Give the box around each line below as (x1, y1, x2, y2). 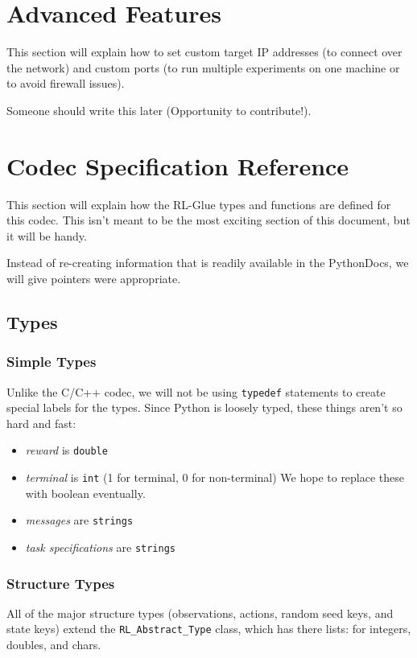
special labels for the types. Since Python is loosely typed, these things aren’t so (6, 399, 403, 416)
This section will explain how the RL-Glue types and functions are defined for (6, 195, 391, 212)
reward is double (25, 442, 108, 459)
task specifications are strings (25, 539, 176, 555)
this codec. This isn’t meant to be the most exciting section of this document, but (6, 212, 411, 228)
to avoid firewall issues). (6, 75, 125, 92)
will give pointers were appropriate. (6, 270, 181, 286)
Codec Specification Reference (6, 149, 349, 182)
